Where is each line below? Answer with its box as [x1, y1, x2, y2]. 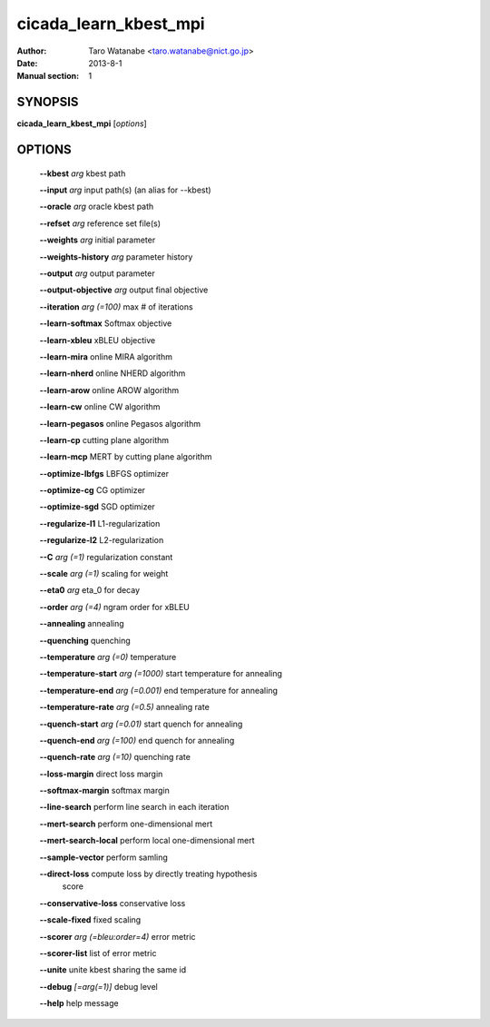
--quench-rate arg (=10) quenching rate [39, 752, 191, 763]
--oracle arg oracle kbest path [39, 201, 154, 212]
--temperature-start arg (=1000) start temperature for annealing [39, 668, 283, 679]
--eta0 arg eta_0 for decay [39, 585, 141, 596]
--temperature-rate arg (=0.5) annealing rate [39, 702, 211, 713]
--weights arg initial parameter [39, 234, 156, 245]
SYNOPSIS [16, 94, 79, 110]
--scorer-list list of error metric [39, 948, 157, 958]
